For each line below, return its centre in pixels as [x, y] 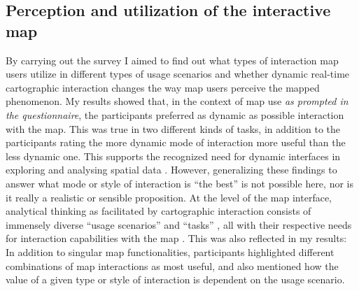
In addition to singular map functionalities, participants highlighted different [170, 251]
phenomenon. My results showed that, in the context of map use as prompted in [177, 101]
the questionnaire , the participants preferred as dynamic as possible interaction [175, 114]
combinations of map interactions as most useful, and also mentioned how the [172, 265]
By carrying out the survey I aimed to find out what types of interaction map [172, 60]
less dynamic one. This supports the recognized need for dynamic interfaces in [173, 156]
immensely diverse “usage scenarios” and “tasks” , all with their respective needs [179, 224]
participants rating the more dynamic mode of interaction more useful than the [176, 142]
